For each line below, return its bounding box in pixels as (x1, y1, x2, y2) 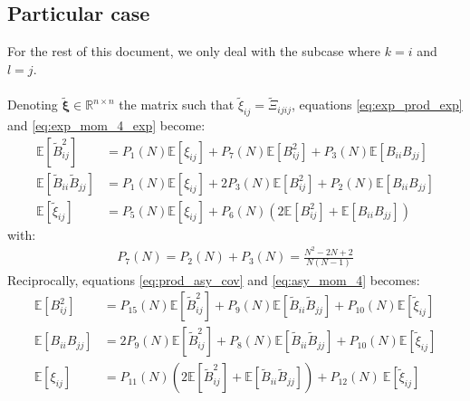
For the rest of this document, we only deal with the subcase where (7, 42, 381, 61)
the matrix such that (119, 95, 235, 114)
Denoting (7, 95, 58, 114)
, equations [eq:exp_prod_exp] (291, 95, 463, 114)
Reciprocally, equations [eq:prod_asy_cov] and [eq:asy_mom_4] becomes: (7, 270, 420, 289)
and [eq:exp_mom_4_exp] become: (7, 116, 206, 134)
